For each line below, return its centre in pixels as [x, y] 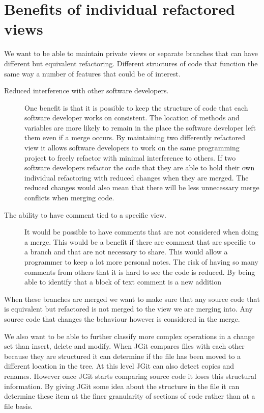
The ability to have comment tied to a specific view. [85, 214]
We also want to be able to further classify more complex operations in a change [129, 336]
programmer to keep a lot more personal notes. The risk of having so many [141, 262]
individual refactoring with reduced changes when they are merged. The [137, 177]
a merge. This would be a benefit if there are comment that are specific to [140, 241]
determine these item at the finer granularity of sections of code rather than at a [130, 396]
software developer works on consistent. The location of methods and [132, 118]
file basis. [19, 406]
